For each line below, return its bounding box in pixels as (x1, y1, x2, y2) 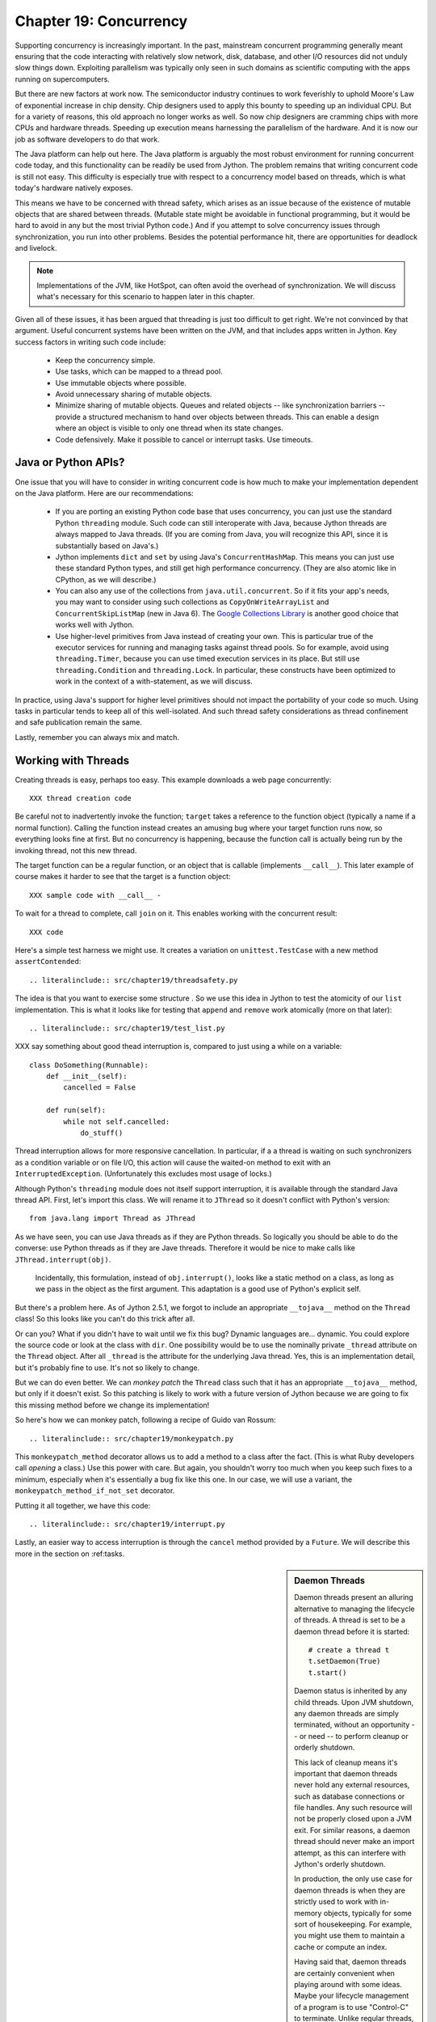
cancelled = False (63, 1083, 136, 1092)
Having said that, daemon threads (294, 1957, 407, 1967)
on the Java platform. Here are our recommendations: (15, 488, 194, 497)
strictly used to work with (294, 1897, 379, 1906)
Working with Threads (15, 753, 130, 768)
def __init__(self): (45, 1072, 128, 1081)
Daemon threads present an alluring (294, 1593, 413, 1602)
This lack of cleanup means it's (294, 1758, 398, 1767)
